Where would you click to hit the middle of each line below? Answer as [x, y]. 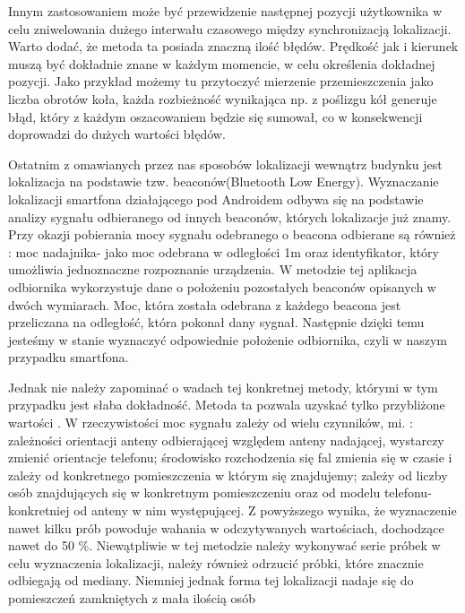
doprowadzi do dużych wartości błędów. [117, 134]
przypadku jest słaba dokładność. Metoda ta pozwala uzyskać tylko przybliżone [227, 405]
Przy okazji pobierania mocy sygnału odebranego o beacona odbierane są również [232, 234]
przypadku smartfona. [69, 357]
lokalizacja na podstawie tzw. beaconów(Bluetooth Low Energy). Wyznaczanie [224, 181]
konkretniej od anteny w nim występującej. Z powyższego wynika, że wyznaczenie [232, 510]
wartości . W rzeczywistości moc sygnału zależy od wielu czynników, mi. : [211, 423]
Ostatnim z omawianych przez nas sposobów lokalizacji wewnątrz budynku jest [225, 164]
